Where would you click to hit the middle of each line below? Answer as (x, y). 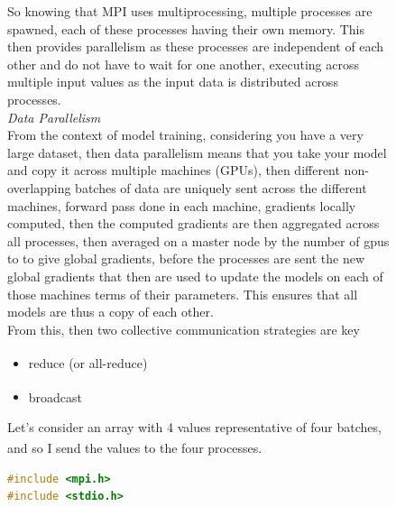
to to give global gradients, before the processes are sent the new (186, 258)
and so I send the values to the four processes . (135, 448)
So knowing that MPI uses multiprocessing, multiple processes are (190, 11)
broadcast (55, 396)
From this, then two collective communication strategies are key (184, 329)
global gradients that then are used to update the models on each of (195, 276)
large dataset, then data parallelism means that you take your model (197, 152)
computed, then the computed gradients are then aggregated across (193, 223)
